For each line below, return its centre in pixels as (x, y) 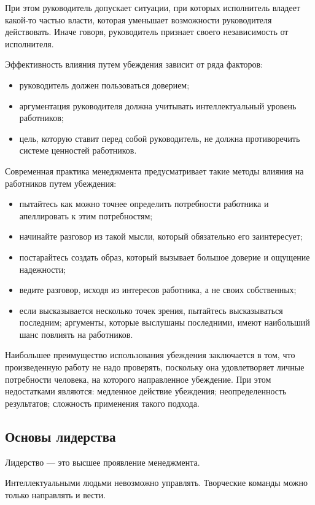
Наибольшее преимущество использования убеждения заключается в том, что (150, 355)
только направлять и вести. (56, 494)
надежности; (43, 269)
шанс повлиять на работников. (76, 334)
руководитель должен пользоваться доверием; (104, 84)
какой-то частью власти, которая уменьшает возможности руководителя (138, 19)
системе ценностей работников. (78, 150)
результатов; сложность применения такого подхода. (102, 403)
